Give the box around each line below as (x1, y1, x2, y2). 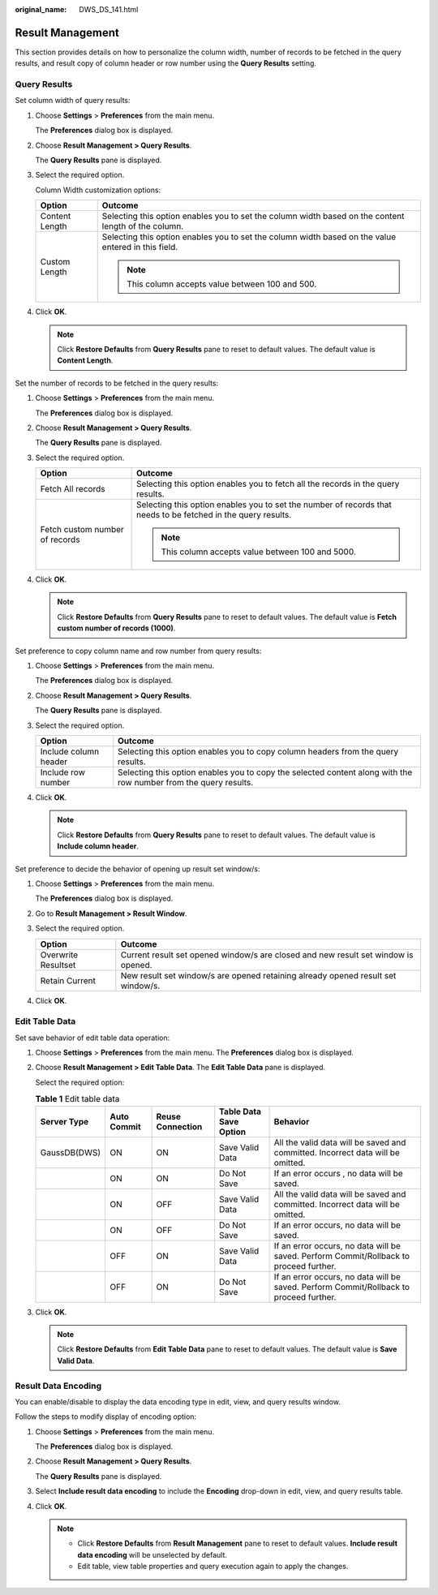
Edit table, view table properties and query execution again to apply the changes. (77, 1562, 349, 1571)
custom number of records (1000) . (57, 623, 176, 633)
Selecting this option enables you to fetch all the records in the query (135, 479, 400, 490)
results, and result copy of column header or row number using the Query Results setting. (15, 58, 316, 68)
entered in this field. (101, 242, 178, 253)
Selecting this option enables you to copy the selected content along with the (118, 767, 413, 778)
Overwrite (40, 949, 79, 961)
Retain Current (40, 974, 97, 986)
